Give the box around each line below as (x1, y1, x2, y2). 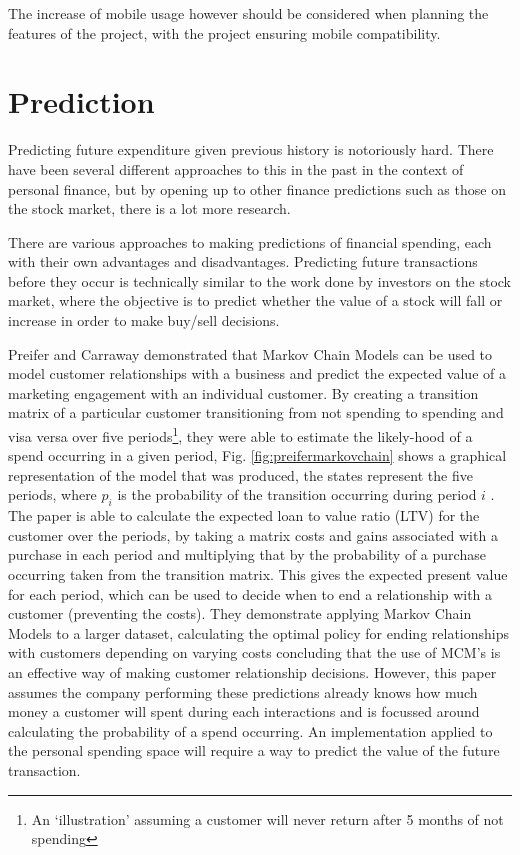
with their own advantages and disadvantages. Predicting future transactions (8, 251, 478, 272)
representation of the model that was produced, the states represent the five (8, 464, 473, 485)
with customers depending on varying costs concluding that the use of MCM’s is (8, 642, 501, 663)
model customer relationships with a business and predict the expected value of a (8, 363, 506, 384)
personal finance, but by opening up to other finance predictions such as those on (8, 178, 506, 199)
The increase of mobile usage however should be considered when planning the (8, 3, 489, 23)
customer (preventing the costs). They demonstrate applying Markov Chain (8, 603, 472, 624)
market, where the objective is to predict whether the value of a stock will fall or (8, 290, 503, 311)
